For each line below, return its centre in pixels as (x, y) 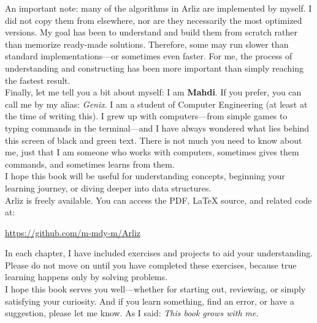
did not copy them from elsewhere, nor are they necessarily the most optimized (154, 20)
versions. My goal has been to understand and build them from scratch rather (151, 32)
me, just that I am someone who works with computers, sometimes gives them (152, 152)
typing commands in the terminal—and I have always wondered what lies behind (157, 128)
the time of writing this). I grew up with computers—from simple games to (146, 116)
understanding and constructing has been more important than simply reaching (155, 68)
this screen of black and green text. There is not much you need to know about (154, 140)
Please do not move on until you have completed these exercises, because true (151, 265)
